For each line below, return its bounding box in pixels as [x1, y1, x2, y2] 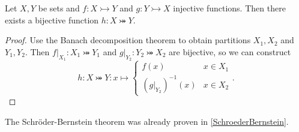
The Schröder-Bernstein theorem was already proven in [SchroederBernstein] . [5, 115, 289, 127]
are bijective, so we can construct [169, 45, 291, 58]
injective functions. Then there [173, 2, 286, 14]
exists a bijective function [5, 13, 99, 26]
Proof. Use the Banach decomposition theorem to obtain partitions [5, 34, 251, 46]
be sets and [38, 2, 80, 14]
